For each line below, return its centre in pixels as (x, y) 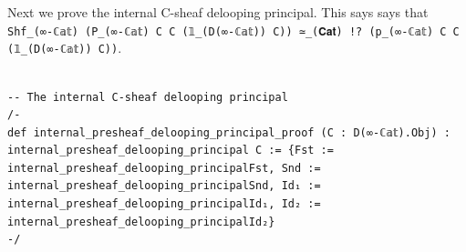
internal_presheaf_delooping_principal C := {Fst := (171, 151)
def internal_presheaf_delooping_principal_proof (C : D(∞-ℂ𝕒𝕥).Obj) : (229, 132)
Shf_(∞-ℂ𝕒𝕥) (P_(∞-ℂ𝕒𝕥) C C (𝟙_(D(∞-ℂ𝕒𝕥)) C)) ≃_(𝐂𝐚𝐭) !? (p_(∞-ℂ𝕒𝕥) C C (233, 31)
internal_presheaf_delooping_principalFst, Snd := (164, 168)
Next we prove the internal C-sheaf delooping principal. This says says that (218, 12)
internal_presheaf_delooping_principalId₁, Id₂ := (164, 204)
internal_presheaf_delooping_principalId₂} (141, 222)
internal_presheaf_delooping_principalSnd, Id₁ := (164, 186)
